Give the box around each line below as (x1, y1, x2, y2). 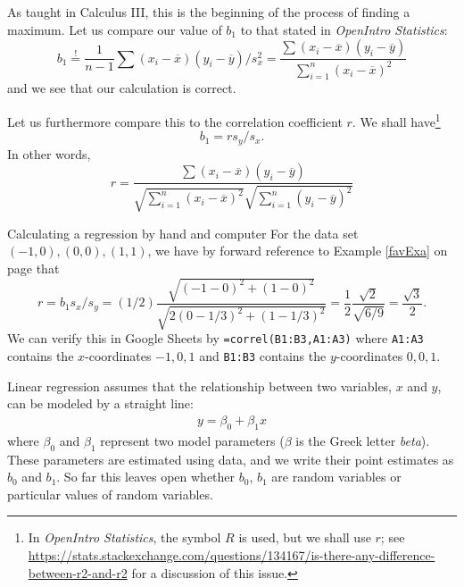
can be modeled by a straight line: (7, 394, 194, 413)
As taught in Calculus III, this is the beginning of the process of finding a (7, 3, 410, 21)
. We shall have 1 (352, 109, 441, 130)
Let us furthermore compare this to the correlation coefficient (7, 112, 343, 130)
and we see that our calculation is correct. (7, 79, 236, 97)
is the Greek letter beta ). (295, 431, 430, 449)
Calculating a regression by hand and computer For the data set (7, 223, 359, 242)
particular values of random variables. (7, 484, 213, 503)
